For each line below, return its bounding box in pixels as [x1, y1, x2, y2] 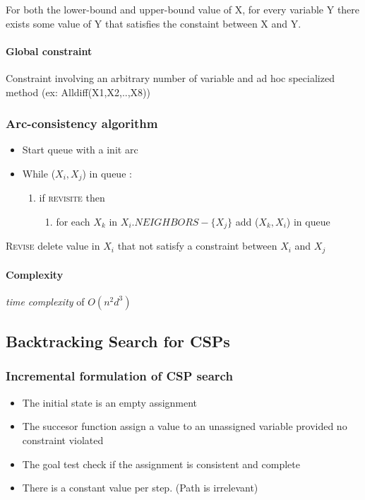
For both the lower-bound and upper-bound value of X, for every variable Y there [6, 2, 360, 16]
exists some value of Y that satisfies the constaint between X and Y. [6, 16, 301, 30]
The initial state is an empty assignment [22, 395, 198, 409]
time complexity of [6, 293, 85, 308]
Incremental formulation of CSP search [6, 367, 233, 385]
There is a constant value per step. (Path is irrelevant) [22, 480, 258, 495]
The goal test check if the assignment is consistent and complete [22, 456, 300, 471]
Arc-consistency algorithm [6, 115, 158, 132]
